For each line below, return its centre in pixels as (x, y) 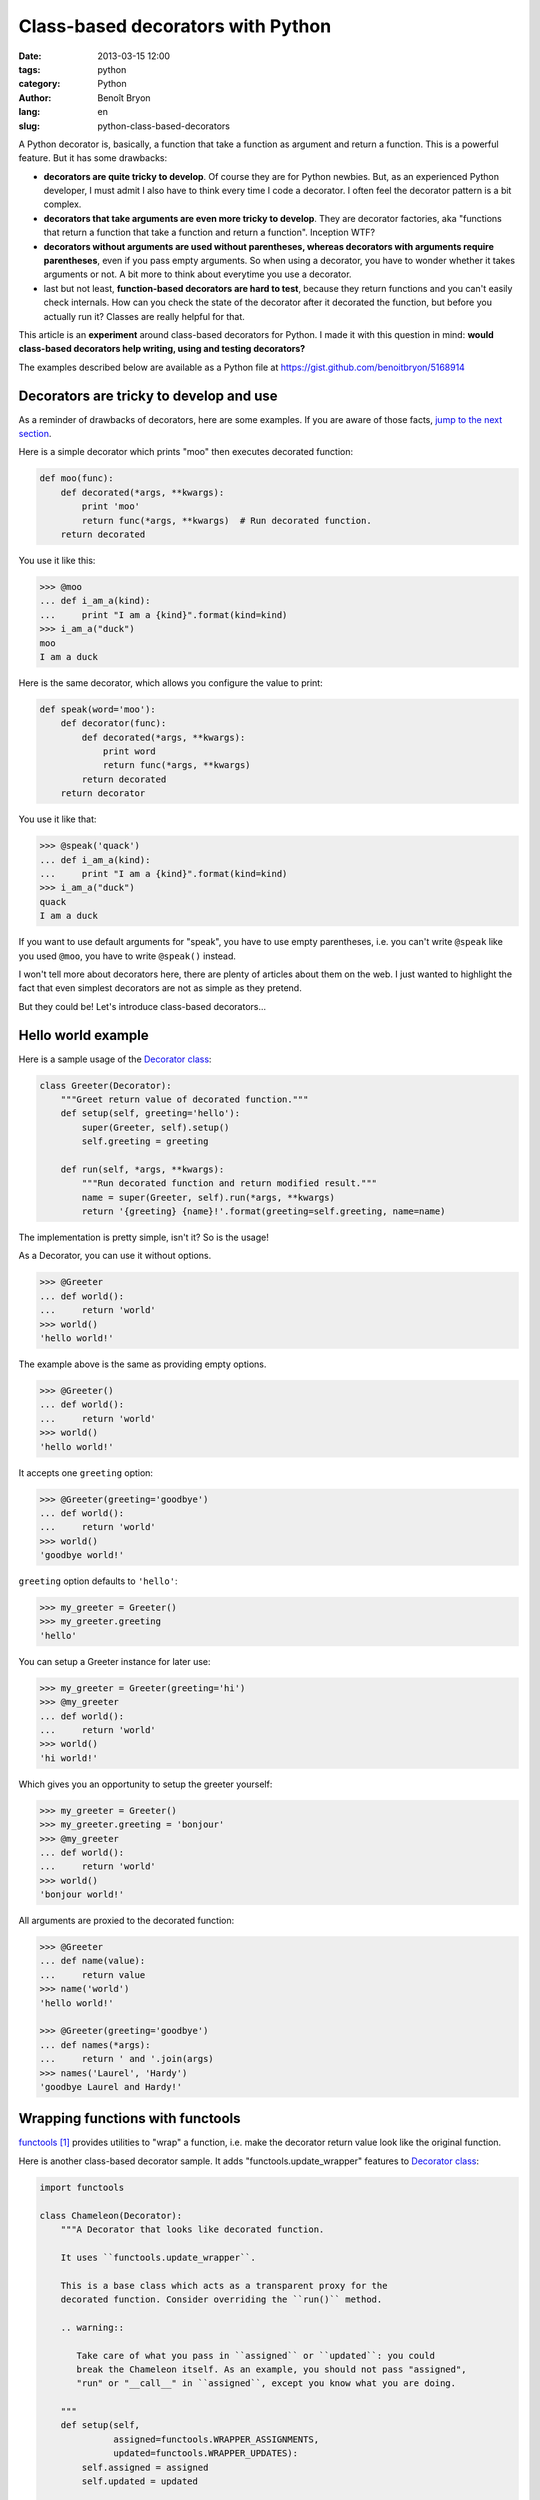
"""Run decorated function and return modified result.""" (229, 1183)
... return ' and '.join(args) (126, 2059)
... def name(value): (92, 1961)
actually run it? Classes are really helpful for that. (144, 316)
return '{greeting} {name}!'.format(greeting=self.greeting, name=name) (263, 1211)
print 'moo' (110, 506)
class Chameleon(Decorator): (111, 2215)
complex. (62, 204)
